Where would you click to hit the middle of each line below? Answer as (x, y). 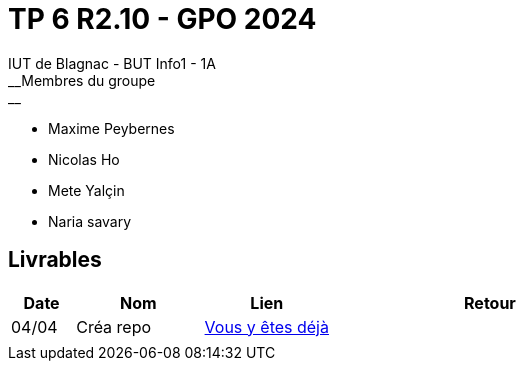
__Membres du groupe (82, 80)
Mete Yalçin (86, 190)
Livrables (55, 260)
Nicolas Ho (84, 159)
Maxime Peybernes (111, 128)
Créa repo (114, 326)
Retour (490, 302)
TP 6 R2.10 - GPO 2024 (162, 19)
